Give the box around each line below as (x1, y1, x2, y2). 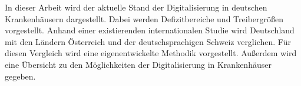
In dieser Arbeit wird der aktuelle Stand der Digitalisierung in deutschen (5, 1, 267, 13)
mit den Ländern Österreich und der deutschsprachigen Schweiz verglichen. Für (5, 35, 291, 47)
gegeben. (5, 70, 36, 82)
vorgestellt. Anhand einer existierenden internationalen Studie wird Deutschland (5, 24, 295, 36)
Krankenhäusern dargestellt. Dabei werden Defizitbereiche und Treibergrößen (5, 12, 284, 25)
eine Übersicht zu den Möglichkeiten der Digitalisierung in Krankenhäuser (5, 58, 272, 70)
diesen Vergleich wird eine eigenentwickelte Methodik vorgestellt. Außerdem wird (5, 47, 297, 59)
